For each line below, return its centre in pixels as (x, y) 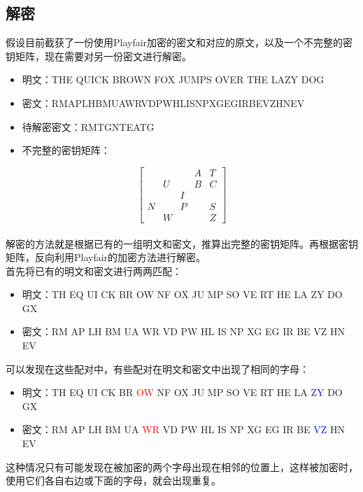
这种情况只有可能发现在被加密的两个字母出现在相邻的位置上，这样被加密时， (182, 466)
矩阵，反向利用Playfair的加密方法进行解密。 (106, 257)
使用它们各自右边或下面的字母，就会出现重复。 (113, 480)
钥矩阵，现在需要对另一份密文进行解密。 (99, 56)
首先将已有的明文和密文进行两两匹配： (94, 270)
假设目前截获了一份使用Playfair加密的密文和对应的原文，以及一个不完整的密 (179, 42)
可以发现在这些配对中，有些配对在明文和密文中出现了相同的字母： (157, 368)
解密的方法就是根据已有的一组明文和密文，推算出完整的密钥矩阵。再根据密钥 (182, 243)
